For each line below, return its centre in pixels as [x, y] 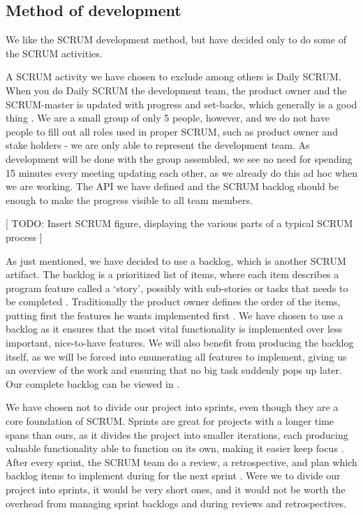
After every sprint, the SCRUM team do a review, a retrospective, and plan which [181, 462]
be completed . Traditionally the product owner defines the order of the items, [173, 302]
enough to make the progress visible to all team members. [129, 200]
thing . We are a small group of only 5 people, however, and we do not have [168, 118]
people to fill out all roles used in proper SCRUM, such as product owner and [172, 131]
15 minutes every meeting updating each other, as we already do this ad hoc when [181, 172]
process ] [24, 237]
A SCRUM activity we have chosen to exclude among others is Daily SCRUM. [173, 77]
